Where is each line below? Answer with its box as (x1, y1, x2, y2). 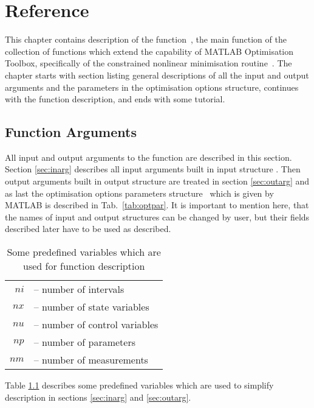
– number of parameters (33, 335, 136, 350)
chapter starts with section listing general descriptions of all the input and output (5, 68, 309, 81)
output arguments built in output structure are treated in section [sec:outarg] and (5, 175, 310, 188)
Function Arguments (5, 122, 137, 141)
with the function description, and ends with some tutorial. (5, 93, 225, 105)
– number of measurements (33, 353, 148, 367)
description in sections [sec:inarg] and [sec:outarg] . (5, 390, 191, 403)
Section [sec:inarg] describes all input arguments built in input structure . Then (5, 163, 301, 175)
